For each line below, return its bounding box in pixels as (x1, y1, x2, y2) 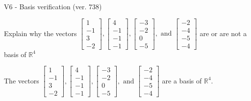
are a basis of (162, 75, 202, 85)
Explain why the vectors (4, 28, 77, 38)
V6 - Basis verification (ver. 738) (4, 1, 102, 11)
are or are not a (200, 28, 247, 38)
